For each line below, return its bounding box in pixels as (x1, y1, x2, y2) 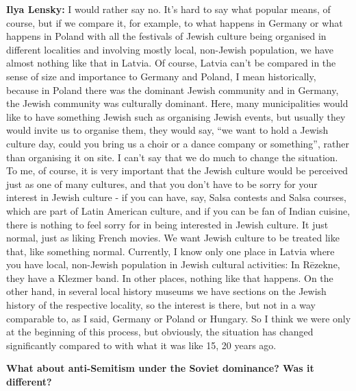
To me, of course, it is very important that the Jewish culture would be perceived (6, 163, 348, 178)
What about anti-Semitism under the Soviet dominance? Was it (6, 361, 314, 375)
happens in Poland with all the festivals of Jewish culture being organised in (6, 29, 327, 43)
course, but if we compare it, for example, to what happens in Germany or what (6, 15, 343, 29)
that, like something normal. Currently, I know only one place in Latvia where (6, 244, 335, 258)
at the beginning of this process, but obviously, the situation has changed (6, 324, 314, 339)
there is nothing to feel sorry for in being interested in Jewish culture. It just (6, 217, 329, 231)
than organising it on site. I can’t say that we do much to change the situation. (6, 150, 338, 164)
